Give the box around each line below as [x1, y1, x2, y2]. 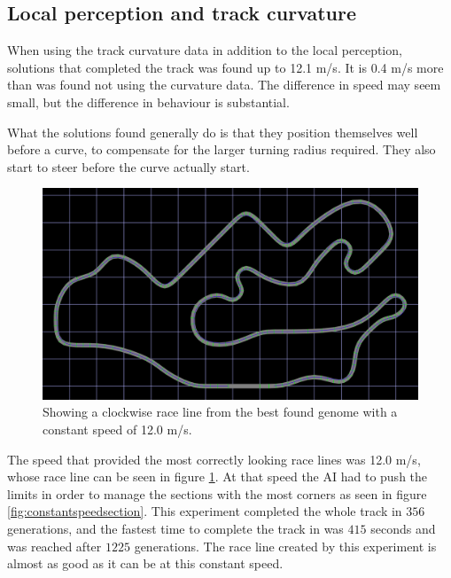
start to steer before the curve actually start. [7, 157, 250, 176]
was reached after [7, 536, 102, 555]
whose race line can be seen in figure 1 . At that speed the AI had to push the [7, 467, 428, 486]
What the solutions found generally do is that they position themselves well [7, 122, 418, 141]
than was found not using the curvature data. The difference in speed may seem [7, 75, 441, 94]
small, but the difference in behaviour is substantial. [7, 92, 290, 111]
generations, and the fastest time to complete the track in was [7, 519, 344, 538]
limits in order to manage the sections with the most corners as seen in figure [7, 484, 427, 503]
